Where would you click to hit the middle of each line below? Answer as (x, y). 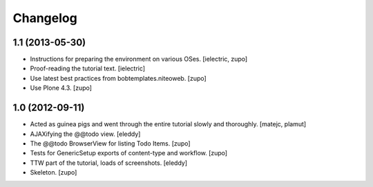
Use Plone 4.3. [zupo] (61, 88)
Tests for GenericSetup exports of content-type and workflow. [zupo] (129, 153)
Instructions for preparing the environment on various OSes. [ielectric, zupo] (139, 59)
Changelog (45, 18)
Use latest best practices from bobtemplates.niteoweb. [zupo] (118, 78)
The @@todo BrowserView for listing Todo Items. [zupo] (110, 143)
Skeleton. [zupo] (54, 173)
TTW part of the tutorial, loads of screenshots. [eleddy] (109, 163)
